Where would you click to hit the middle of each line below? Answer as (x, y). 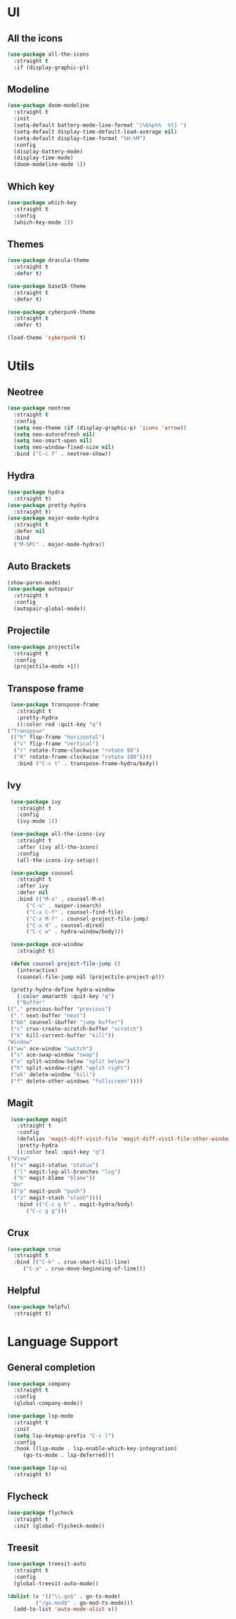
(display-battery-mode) (48, 151)
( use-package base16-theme (47, 286)
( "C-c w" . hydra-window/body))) (75, 932)
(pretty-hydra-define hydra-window (62, 990)
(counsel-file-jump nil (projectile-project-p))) (91, 977)
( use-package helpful (39, 1306)
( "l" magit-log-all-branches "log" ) (67, 1172)
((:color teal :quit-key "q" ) (61, 1152)
